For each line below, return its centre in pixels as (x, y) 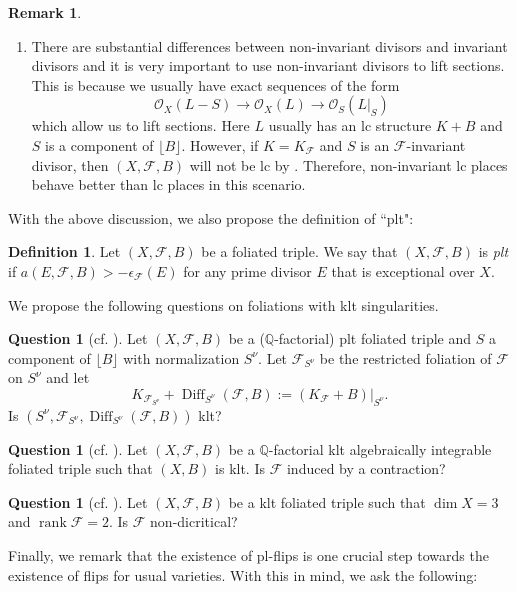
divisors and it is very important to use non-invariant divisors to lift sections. (268, 65)
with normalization (181, 357)
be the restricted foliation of (405, 357)
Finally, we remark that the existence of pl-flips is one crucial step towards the (248, 555)
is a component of (99, 144)
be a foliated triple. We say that (299, 251)
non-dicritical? (194, 521)
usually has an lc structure (350, 125)
